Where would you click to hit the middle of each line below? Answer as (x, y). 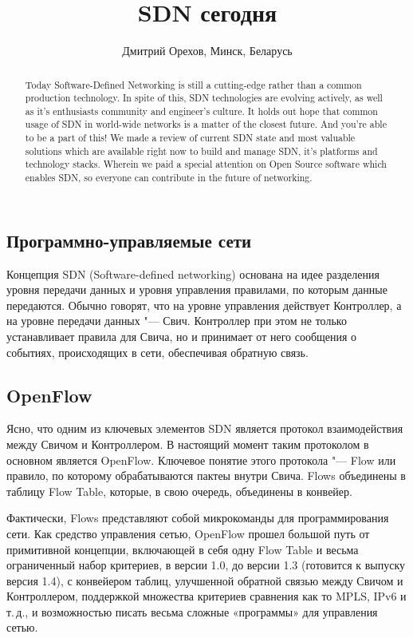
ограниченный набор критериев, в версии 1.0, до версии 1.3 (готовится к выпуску (206, 565)
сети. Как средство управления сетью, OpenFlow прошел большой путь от (188, 533)
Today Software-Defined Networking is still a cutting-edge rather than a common (193, 84)
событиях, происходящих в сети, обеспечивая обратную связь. (157, 352)
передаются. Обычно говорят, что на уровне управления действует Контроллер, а (204, 305)
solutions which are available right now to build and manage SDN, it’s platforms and (201, 151)
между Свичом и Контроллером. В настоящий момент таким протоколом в (188, 444)
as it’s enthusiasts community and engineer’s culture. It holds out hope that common (201, 111)
